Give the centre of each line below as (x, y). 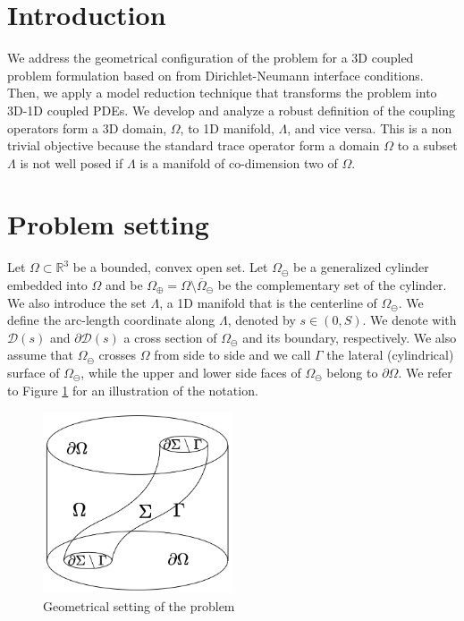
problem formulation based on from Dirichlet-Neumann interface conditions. (215, 75)
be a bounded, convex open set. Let (170, 267)
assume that (41, 355)
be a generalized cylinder (361, 267)
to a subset (427, 145)
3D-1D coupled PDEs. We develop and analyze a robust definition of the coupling (231, 110)
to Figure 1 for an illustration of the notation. (133, 390)
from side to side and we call (232, 355)
